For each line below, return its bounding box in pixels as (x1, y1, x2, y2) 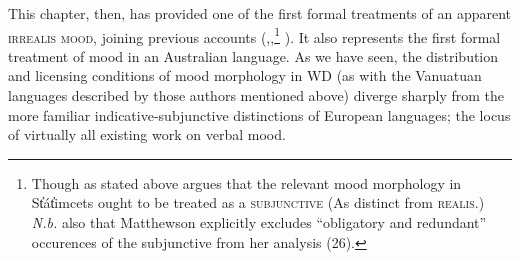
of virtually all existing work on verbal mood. (8, 124, 286, 145)
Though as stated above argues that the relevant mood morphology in (31, 172, 462, 193)
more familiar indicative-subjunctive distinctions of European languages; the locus (8, 104, 511, 125)
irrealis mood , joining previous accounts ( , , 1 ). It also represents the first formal (8, 23, 501, 47)
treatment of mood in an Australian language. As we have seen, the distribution (8, 45, 499, 66)
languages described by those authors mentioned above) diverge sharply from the (8, 85, 505, 106)
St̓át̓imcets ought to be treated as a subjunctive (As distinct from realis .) (31, 192, 485, 213)
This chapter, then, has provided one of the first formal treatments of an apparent (8, 3, 512, 23)
